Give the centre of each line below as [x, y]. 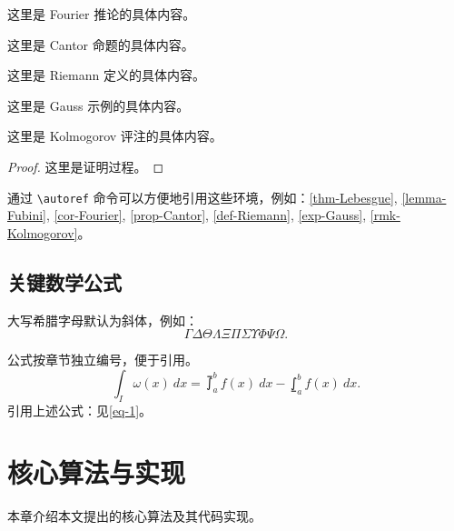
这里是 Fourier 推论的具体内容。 [102, 14]
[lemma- [424, 197]
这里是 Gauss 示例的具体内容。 [99, 105]
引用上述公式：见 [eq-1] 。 [80, 410]
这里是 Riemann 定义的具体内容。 [106, 75]
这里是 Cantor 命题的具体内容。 [101, 44]
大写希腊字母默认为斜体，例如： [103, 320]
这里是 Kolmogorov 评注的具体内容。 [115, 136]
